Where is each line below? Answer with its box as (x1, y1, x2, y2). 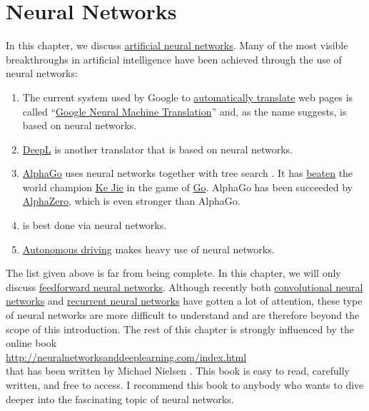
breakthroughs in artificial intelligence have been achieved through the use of (6, 51, 342, 66)
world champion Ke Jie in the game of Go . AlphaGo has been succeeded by (22, 179, 353, 194)
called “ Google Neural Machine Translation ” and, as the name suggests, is (22, 103, 347, 118)
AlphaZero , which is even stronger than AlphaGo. (22, 193, 241, 208)
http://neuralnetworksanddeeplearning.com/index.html (6, 349, 247, 364)
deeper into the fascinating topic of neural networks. (6, 391, 234, 406)
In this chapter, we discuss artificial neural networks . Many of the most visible (6, 38, 348, 53)
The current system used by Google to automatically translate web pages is (22, 89, 353, 104)
